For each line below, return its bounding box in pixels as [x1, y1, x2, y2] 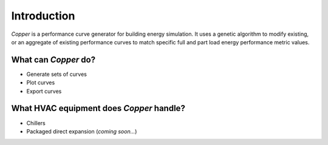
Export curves [26, 87, 62, 95]
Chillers [26, 119, 46, 127]
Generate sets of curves [26, 70, 87, 78]
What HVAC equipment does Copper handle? [11, 103, 185, 113]
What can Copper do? [11, 55, 96, 65]
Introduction [11, 9, 75, 22]
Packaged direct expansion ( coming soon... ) [26, 127, 137, 135]
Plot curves [26, 79, 55, 86]
